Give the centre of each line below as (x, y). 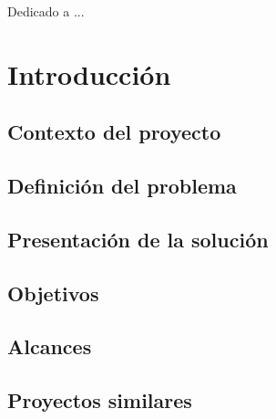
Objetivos (53, 293)
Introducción (89, 73)
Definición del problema (122, 186)
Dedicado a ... (46, 11)
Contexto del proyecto (114, 132)
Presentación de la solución (138, 239)
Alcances (50, 346)
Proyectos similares (100, 400)
